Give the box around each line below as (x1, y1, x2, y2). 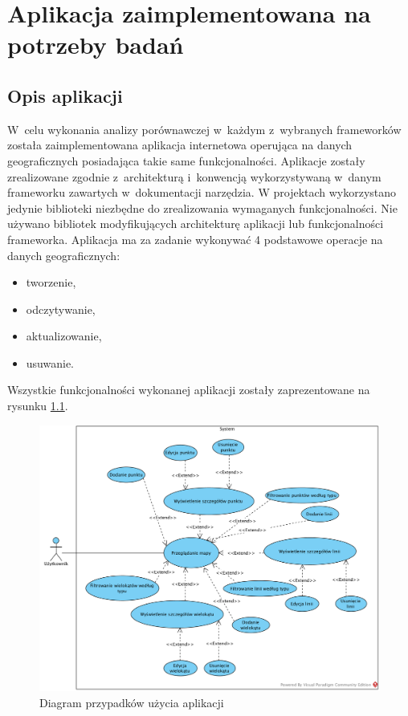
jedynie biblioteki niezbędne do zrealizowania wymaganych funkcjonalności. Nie (7, 199, 398, 216)
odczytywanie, (26, 300, 96, 317)
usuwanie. (26, 354, 74, 371)
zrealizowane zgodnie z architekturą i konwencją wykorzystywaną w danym (7, 168, 381, 185)
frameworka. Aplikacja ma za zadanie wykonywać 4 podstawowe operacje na (7, 230, 383, 247)
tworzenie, (26, 274, 76, 291)
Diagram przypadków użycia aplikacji (39, 694, 224, 710)
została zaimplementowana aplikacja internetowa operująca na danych (7, 136, 353, 153)
